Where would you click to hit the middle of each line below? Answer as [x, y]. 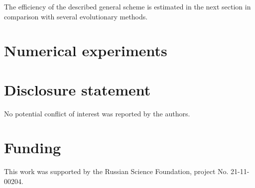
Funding [33, 147]
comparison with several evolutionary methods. [76, 16]
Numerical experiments [86, 50]
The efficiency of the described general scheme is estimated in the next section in [127, 6]
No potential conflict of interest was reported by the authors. [97, 113]
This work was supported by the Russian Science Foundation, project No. [116, 171]
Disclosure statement [77, 89]
